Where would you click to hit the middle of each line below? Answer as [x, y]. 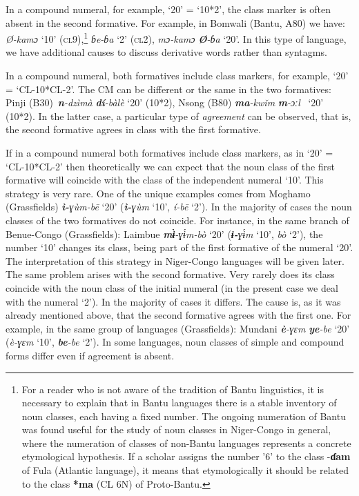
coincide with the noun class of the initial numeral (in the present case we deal [172, 287]
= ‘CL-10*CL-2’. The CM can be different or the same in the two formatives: [168, 89]
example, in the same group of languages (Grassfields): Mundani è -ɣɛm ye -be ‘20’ [178, 328]
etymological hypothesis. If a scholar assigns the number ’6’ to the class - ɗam [186, 456]
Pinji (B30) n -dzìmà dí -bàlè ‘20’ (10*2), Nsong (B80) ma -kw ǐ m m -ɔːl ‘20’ [165, 102]
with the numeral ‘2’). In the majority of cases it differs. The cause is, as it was [173, 301]
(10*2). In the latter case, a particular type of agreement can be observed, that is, [178, 116]
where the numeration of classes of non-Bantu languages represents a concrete [186, 443]
